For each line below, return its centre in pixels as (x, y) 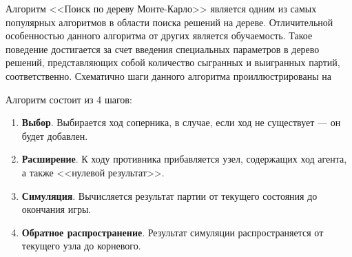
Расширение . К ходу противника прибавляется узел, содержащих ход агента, (184, 159)
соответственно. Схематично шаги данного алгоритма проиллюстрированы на (168, 75)
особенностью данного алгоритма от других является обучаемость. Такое (159, 35)
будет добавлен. (55, 135)
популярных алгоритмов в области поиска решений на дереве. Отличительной (169, 22)
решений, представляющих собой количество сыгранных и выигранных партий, (173, 62)
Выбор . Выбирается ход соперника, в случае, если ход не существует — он (181, 122)
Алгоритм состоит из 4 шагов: (69, 99)
